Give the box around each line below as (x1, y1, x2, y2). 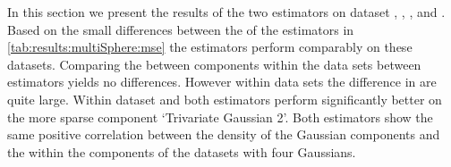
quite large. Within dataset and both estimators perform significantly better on (7, 89, 442, 108)
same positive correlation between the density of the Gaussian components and (7, 125, 440, 144)
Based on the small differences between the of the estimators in (7, 20, 354, 38)
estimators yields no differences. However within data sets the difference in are (7, 72, 437, 91)
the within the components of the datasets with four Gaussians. (7, 142, 356, 161)
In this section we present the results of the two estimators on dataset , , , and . (7, 3, 446, 21)
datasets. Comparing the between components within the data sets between (7, 54, 421, 73)
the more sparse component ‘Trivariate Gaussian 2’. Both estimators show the (7, 107, 433, 126)
